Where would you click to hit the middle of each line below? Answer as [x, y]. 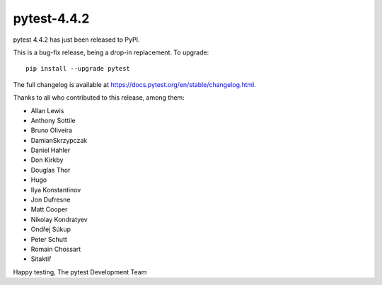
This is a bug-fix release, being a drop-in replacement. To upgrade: [111, 52]
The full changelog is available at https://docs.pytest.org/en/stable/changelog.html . [134, 84]
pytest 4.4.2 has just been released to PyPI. [76, 40]
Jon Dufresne [51, 200]
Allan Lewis [47, 110]
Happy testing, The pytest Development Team [80, 272]
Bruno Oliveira [52, 130]
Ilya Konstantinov [56, 190]
